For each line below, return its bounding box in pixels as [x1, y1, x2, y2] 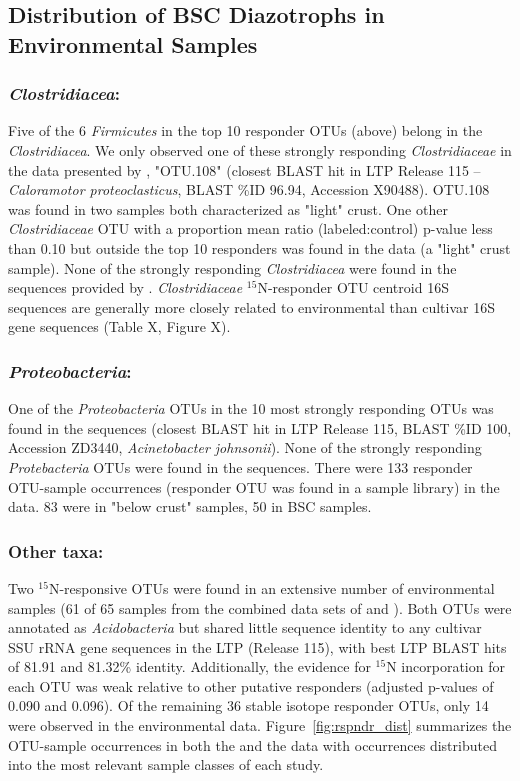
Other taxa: [8, 538, 104, 563]
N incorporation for [386, 656, 505, 677]
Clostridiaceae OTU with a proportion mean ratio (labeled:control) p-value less [8, 218, 493, 239]
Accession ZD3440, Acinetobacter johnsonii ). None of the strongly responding [8, 437, 482, 458]
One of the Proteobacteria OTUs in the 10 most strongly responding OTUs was [8, 398, 494, 419]
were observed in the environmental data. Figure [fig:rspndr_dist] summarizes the [8, 715, 512, 736]
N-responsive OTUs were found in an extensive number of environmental [48, 577, 495, 598]
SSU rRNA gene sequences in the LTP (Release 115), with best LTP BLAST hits [8, 636, 507, 657]
